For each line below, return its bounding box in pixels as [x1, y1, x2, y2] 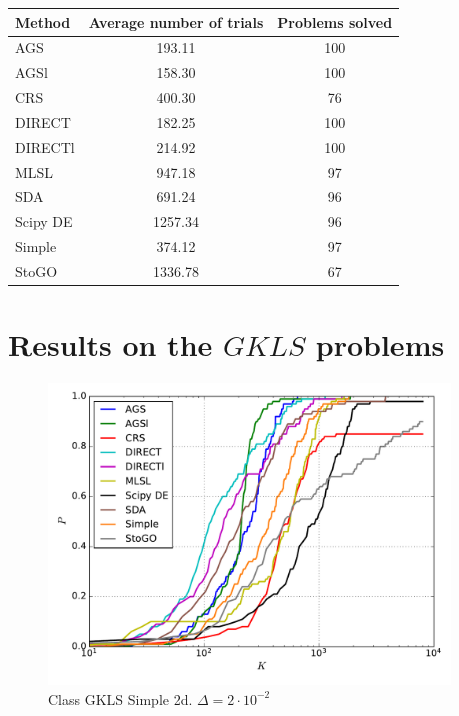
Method [15, 11, 71, 32]
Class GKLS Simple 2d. [48, 688, 193, 709]
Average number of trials [88, 11, 264, 32]
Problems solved [277, 11, 393, 32]
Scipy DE [15, 211, 73, 232]
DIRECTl [15, 136, 75, 157]
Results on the [8, 324, 213, 365]
